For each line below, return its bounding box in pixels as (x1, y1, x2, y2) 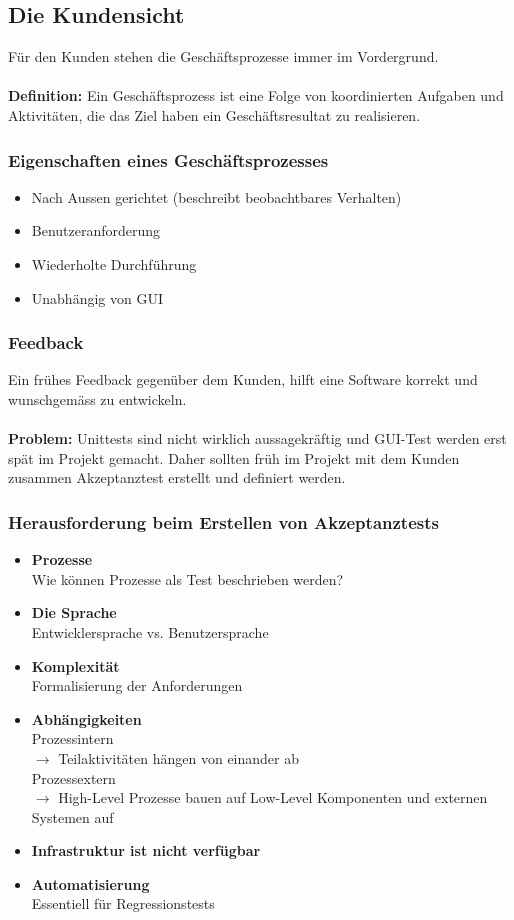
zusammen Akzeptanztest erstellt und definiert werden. (8, 467, 346, 488)
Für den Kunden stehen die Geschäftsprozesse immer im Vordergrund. (8, 46, 439, 67)
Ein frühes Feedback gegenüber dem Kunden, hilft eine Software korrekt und (8, 369, 478, 390)
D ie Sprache (31, 602, 117, 623)
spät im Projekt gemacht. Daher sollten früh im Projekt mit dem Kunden (8, 447, 460, 468)
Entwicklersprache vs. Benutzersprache (31, 621, 269, 642)
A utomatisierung (31, 873, 150, 894)
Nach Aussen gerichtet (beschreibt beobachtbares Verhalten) (31, 186, 402, 207)
